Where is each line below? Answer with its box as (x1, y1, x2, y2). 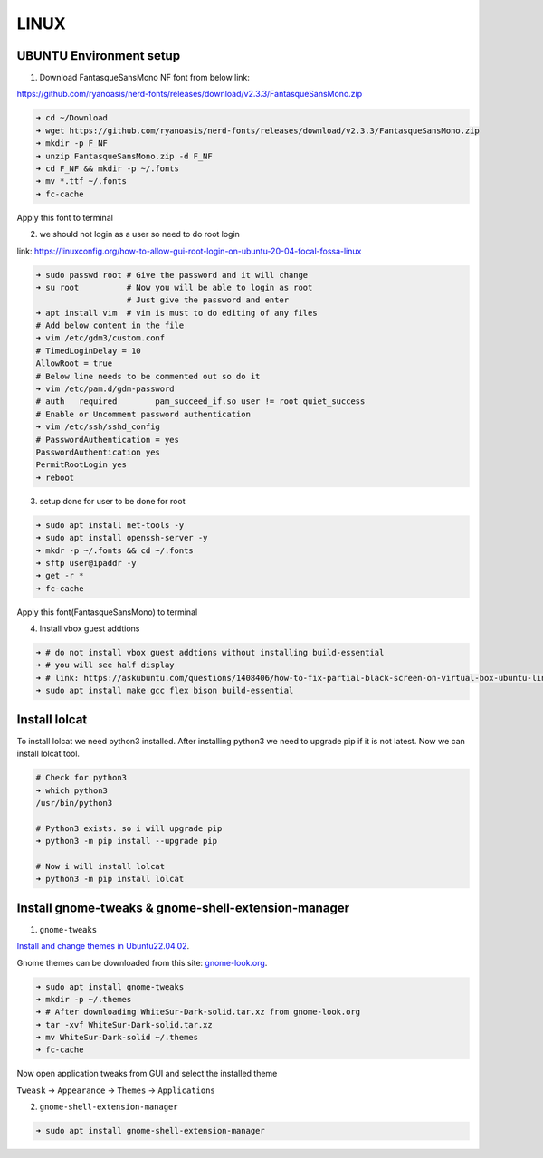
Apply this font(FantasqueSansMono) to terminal (16, 607, 198, 617)
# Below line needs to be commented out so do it (35, 371, 261, 381)
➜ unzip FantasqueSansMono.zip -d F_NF (35, 150, 213, 161)
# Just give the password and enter (126, 295, 290, 305)
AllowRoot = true (35, 359, 113, 368)
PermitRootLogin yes (35, 460, 127, 470)
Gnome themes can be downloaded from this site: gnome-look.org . (16, 957, 268, 968)
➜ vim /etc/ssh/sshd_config (35, 422, 160, 432)
